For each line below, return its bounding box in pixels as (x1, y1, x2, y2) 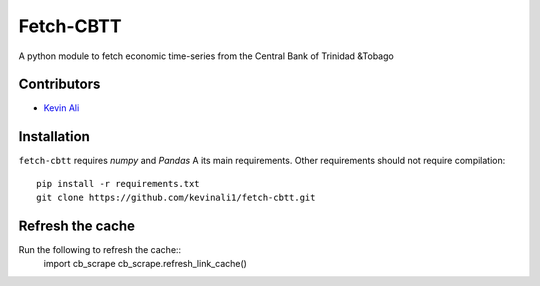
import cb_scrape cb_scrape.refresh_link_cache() (43, 258, 247, 270)
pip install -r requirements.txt (36, 178, 200, 189)
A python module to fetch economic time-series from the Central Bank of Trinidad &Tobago (18, 50, 394, 62)
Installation (18, 128, 90, 145)
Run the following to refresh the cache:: (18, 244, 182, 256)
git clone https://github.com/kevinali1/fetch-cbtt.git (36, 192, 316, 204)
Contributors (18, 76, 101, 93)
